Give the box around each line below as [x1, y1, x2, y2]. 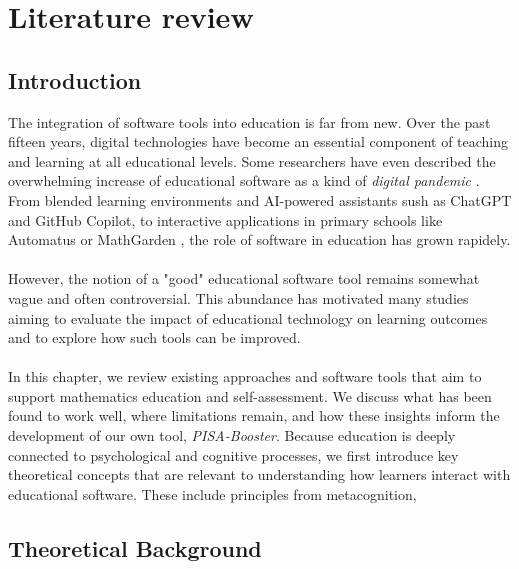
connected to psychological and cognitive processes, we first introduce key [8, 444, 459, 465]
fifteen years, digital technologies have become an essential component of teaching [8, 131, 509, 152]
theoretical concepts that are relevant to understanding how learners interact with [8, 464, 511, 485]
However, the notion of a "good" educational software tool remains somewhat [8, 268, 480, 289]
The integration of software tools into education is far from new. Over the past [8, 111, 491, 132]
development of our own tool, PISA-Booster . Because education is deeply [8, 425, 456, 446]
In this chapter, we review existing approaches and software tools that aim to [8, 366, 482, 387]
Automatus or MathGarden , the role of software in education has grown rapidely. [8, 229, 511, 250]
